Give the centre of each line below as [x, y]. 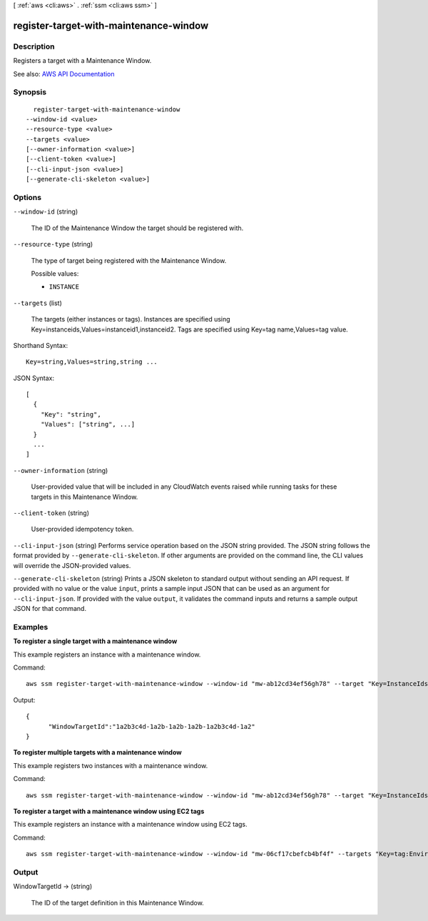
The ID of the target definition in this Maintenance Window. [118, 902]
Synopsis [30, 92]
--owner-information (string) [61, 470]
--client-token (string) [51, 513]
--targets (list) [37, 303]
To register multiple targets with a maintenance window [97, 752]
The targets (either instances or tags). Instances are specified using [131, 319]
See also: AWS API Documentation [64, 74]
